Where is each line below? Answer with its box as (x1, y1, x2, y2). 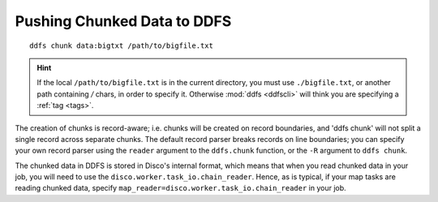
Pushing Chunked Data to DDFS (15, 12, 232, 30)
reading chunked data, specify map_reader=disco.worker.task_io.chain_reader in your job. (15, 183, 346, 193)
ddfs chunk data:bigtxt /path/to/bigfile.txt (29, 41, 214, 50)
